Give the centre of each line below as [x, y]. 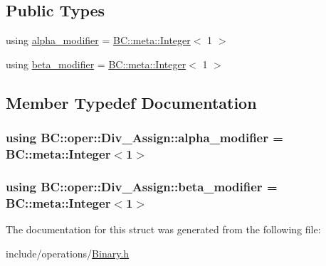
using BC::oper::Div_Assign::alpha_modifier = [144, 138]
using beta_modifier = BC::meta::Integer [96, 64]
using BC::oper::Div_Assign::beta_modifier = [142, 186]
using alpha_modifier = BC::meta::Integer [98, 40]
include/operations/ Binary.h [68, 253]
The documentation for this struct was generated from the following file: [163, 229]
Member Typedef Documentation [131, 102]
